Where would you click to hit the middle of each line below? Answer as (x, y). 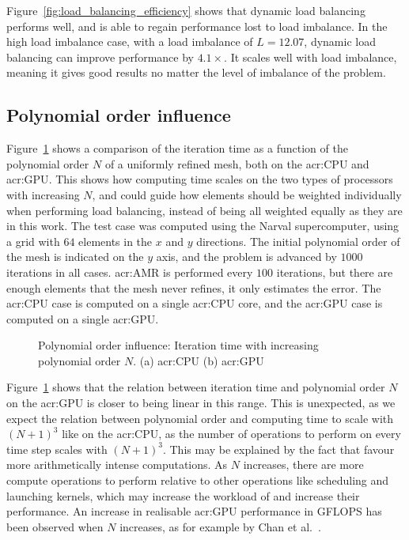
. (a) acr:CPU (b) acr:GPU (199, 360)
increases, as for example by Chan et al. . (220, 526)
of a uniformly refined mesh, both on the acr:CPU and (237, 163)
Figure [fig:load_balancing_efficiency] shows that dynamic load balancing (186, 10)
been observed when (55, 526)
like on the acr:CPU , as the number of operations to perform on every (231, 434)
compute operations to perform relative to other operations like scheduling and (198, 480)
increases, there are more (303, 464)
